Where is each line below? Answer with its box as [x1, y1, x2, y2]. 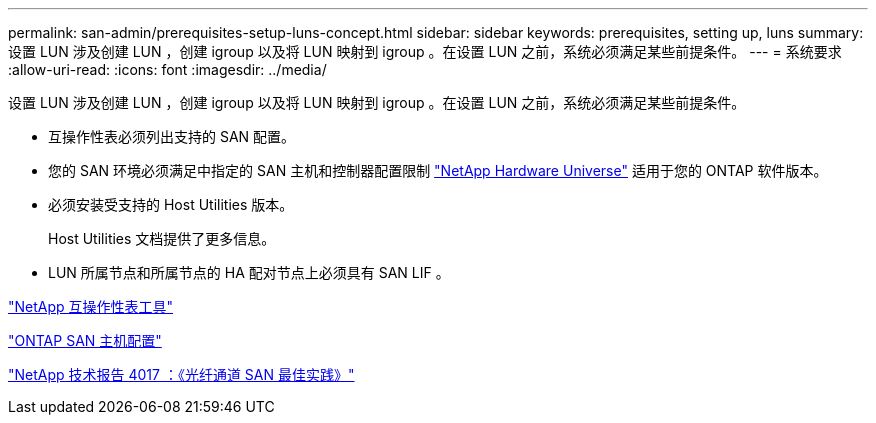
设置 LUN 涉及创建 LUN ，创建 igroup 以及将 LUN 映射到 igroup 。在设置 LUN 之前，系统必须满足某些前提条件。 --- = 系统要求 [8, 43, 842, 60]
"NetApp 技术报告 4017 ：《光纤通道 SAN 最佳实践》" [8, 366, 355, 383]
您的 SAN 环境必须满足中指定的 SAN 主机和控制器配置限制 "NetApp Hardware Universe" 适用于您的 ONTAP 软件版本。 [48, 162, 828, 179]
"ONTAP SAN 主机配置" [8, 332, 162, 349]
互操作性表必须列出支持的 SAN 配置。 [48, 128, 296, 145]
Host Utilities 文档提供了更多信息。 [48, 230, 276, 247]
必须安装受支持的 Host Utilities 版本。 [48, 196, 294, 213]
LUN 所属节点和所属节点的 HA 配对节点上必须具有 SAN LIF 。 [48, 264, 450, 281]
